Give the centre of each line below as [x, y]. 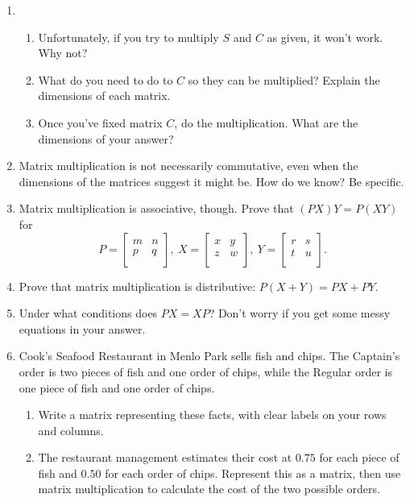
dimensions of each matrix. [104, 95]
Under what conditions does [88, 313]
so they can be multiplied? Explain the [284, 79]
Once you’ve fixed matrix [100, 122]
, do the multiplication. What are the [266, 122]
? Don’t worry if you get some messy [300, 313]
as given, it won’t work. [325, 37]
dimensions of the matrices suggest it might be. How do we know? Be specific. [211, 181]
